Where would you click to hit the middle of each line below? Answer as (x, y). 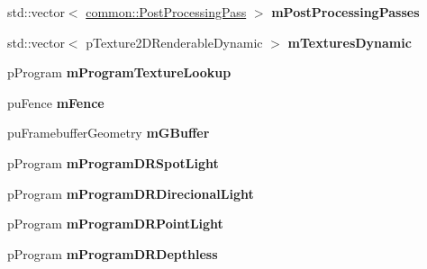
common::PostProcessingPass (166, 12)
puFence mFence (56, 102)
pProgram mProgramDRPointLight (115, 224)
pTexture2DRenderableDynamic (174, 42)
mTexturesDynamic (350, 42)
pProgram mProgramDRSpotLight (113, 162)
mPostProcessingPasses (345, 12)
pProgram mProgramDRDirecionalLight (131, 193)
